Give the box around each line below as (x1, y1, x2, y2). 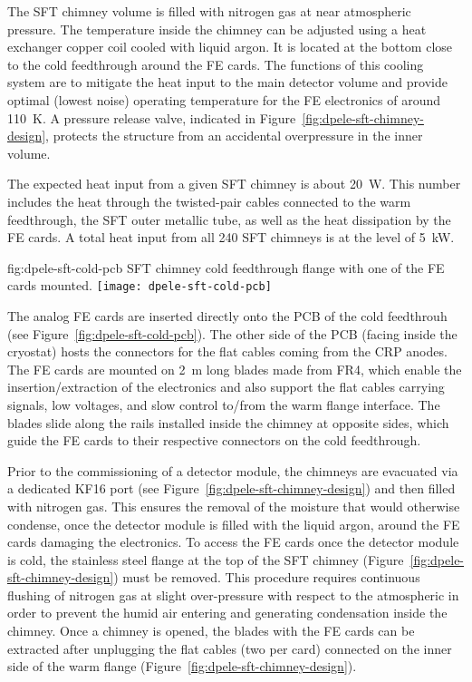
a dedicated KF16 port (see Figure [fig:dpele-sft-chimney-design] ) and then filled (7, 479, 456, 498)
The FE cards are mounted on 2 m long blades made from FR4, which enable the (7, 359, 462, 378)
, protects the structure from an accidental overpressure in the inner (45, 126, 423, 145)
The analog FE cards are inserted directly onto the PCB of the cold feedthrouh (7, 306, 448, 325)
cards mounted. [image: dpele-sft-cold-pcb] (7, 276, 272, 295)
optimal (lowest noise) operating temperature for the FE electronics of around (7, 90, 441, 109)
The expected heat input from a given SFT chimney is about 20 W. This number (7, 174, 461, 193)
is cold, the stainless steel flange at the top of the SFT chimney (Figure (7, 550, 404, 569)
